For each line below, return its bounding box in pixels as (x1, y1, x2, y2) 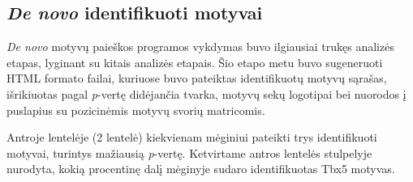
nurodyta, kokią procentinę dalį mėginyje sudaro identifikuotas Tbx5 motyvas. (6, 160, 395, 177)
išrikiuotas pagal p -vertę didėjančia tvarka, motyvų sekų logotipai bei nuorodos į (6, 85, 407, 102)
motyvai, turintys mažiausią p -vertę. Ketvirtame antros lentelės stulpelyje (6, 144, 372, 161)
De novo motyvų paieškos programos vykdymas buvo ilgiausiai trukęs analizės (6, 38, 394, 55)
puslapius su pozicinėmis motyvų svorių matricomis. (6, 101, 265, 118)
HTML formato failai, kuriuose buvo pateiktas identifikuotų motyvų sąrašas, (6, 70, 387, 87)
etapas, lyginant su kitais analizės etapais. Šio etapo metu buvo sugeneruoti (6, 53, 383, 70)
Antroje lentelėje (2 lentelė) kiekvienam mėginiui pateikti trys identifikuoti (6, 129, 377, 146)
